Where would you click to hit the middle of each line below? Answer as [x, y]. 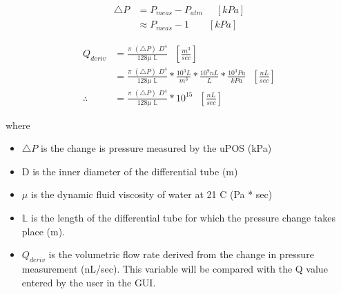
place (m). [43, 231]
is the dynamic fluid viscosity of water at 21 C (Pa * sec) [152, 194]
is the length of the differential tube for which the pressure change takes [184, 217]
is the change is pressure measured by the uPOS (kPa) [156, 148]
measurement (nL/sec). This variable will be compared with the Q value [175, 268]
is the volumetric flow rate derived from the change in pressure [181, 254]
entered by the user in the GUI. [89, 282]
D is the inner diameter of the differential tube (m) [130, 171]
